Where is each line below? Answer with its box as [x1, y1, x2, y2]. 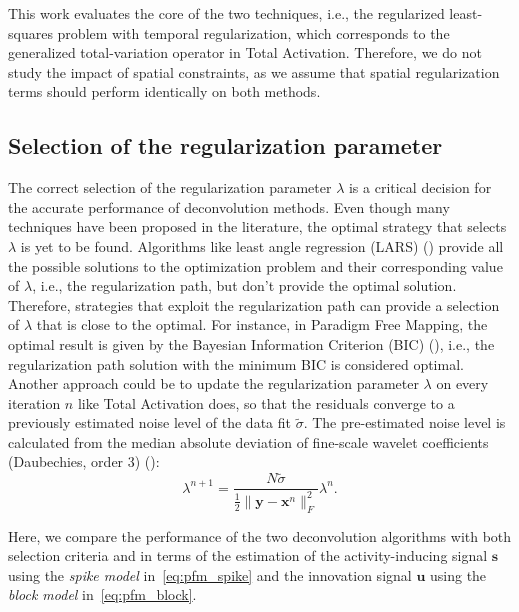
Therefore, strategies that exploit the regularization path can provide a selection [8, 294, 500, 315]
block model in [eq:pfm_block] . [8, 584, 197, 605]
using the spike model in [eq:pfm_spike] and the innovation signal [8, 564, 412, 585]
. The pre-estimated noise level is [303, 412, 506, 433]
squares [8, 22, 53, 43]
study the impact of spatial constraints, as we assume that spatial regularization [8, 61, 500, 82]
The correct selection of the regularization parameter [8, 177, 332, 198]
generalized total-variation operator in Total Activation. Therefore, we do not [8, 42, 482, 63]
